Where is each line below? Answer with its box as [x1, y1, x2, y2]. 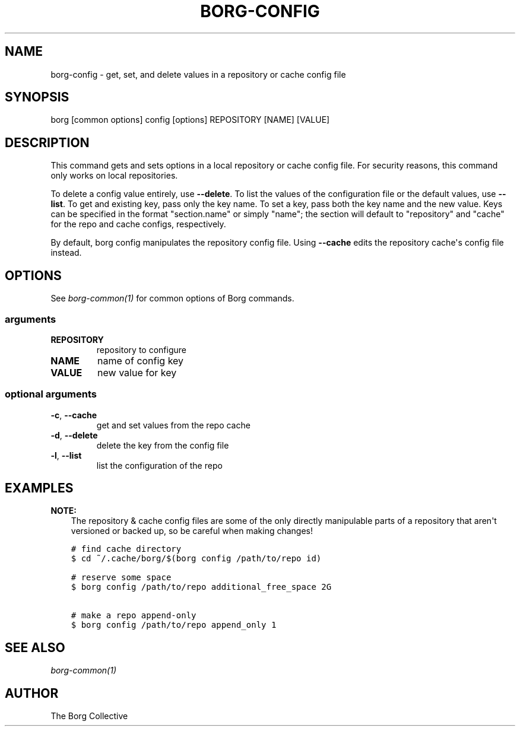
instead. [50, 247, 82, 258]
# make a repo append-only [71, 611, 196, 621]
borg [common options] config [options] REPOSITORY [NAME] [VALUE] [50, 115, 330, 125]
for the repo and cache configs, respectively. [50, 219, 226, 230]
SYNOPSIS [5, 90, 69, 105]
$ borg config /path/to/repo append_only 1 [71, 620, 277, 630]
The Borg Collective [50, 711, 128, 722]
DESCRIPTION [5, 135, 90, 150]
